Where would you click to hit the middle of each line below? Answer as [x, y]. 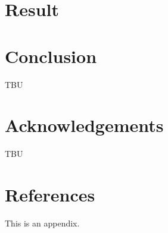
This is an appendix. [42, 223]
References [50, 194]
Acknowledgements [84, 125]
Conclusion [51, 56]
